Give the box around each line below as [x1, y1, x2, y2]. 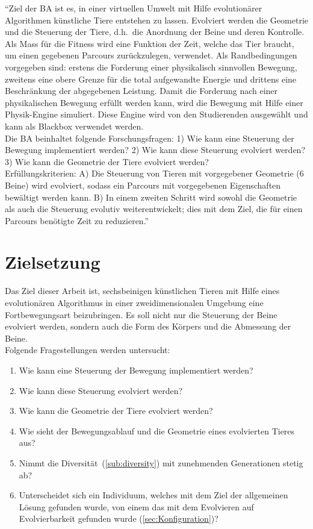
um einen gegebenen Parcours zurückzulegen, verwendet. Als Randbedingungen [5, 49, 297, 61]
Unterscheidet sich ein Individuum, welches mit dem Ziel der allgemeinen [19, 489, 288, 501]
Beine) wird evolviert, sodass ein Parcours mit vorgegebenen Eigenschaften [5, 178, 281, 191]
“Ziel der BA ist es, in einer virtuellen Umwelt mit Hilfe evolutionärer [5, 2, 262, 14]
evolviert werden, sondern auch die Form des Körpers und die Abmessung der [5, 320, 291, 333]
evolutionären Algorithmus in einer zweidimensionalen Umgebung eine [5, 296, 264, 308]
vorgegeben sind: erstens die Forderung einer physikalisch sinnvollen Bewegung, [5, 60, 297, 73]
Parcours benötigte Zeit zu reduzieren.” [5, 214, 149, 227]
